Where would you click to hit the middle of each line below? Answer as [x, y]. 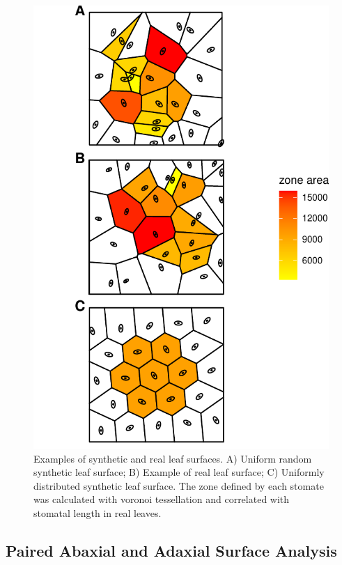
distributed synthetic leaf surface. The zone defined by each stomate [179, 485]
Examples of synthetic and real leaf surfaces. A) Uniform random [173, 458]
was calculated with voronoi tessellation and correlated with [162, 499]
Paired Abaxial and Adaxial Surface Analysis [171, 550]
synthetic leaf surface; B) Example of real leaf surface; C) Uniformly [179, 472]
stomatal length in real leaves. [98, 512]
